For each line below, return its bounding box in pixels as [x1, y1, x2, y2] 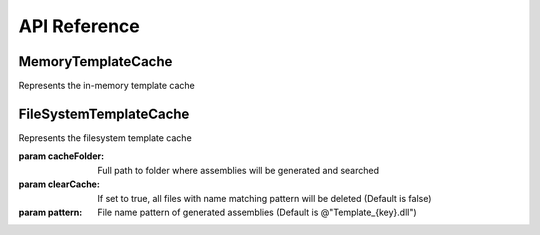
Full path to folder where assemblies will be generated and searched [97, 164, 380, 176]
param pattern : [18, 206, 83, 218]
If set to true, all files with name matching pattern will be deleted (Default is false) [97, 192, 432, 204]
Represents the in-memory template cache [18, 80, 195, 92]
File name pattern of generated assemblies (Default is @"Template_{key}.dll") [97, 206, 417, 218]
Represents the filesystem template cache [18, 131, 192, 144]
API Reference [18, 15, 140, 37]
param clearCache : [18, 178, 100, 190]
